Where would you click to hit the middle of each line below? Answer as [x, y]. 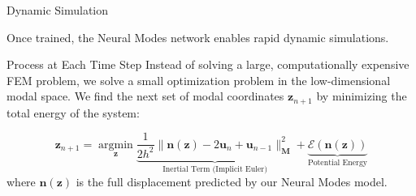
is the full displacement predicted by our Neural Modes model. [232, 182]
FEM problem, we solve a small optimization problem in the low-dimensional [199, 80]
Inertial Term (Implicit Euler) [215, 169]
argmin [116, 145]
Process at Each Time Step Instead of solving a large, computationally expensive [208, 64]
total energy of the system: [73, 112]
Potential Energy [337, 162]
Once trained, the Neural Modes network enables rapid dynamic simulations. [198, 37]
